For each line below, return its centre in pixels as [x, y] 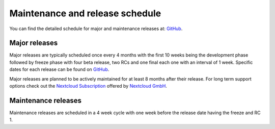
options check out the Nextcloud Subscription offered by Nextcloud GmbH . [88, 86]
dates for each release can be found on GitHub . [59, 69]
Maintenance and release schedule [85, 13]
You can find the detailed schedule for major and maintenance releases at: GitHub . [96, 29]
